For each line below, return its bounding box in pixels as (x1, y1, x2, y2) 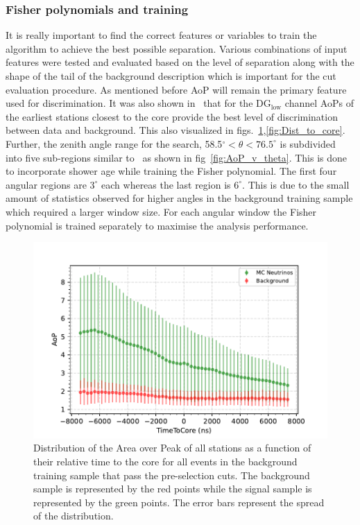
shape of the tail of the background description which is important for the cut (6, 69, 336, 83)
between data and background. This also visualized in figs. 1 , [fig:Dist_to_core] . (6, 123, 345, 137)
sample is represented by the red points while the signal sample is (33, 481, 312, 496)
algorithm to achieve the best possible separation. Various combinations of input (6, 41, 348, 55)
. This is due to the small (242, 177, 350, 191)
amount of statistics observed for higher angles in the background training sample (6, 191, 353, 205)
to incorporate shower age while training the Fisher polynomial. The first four (6, 164, 337, 178)
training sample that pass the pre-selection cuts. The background (33, 467, 310, 482)
